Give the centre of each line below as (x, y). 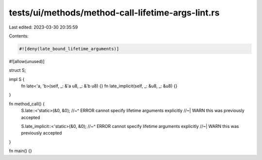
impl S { (17, 79)
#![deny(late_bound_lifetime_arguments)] (69, 49)
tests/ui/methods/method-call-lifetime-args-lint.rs (114, 13)
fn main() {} (21, 151)
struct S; (17, 70)
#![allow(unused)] (27, 61)
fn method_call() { (27, 104)
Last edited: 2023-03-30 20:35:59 (43, 27)
